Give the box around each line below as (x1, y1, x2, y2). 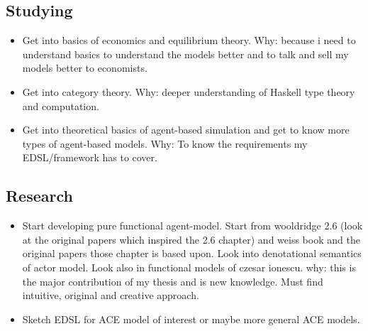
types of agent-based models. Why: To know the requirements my (22, 136, 308, 151)
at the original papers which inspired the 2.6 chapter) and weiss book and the (22, 232, 360, 246)
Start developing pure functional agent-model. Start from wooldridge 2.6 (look (22, 218, 363, 233)
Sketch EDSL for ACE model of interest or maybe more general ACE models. (22, 311, 360, 326)
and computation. (22, 98, 99, 113)
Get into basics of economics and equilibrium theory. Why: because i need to (22, 33, 356, 48)
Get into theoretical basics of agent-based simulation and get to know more (22, 122, 350, 137)
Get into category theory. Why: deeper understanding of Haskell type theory (22, 84, 355, 99)
